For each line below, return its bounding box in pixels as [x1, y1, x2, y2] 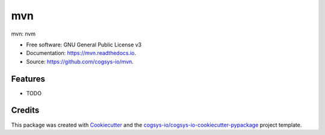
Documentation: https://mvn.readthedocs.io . [26, 49, 137, 57]
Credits [11, 105, 40, 116]
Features [11, 74, 45, 84]
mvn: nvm [11, 30, 36, 37]
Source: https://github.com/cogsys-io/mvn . [26, 58, 134, 65]
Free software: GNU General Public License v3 [26, 41, 142, 48]
